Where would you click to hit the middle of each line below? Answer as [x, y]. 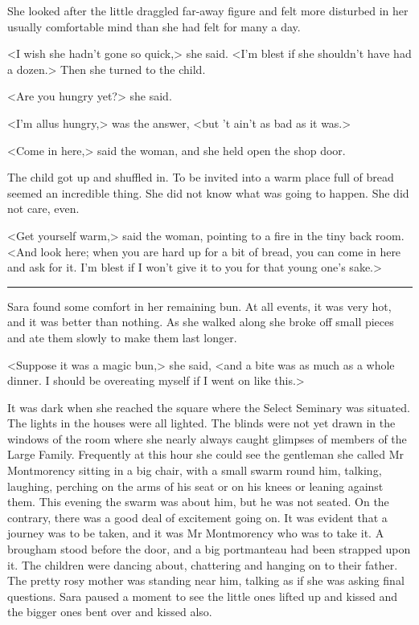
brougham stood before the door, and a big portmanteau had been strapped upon [209, 549]
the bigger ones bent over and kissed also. [110, 612]
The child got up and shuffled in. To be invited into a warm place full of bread [201, 177]
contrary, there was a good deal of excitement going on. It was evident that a [197, 517]
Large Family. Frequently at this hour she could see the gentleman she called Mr [205, 454]
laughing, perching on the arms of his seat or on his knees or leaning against [195, 486]
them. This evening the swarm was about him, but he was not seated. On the [198, 502]
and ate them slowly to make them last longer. [122, 337]
